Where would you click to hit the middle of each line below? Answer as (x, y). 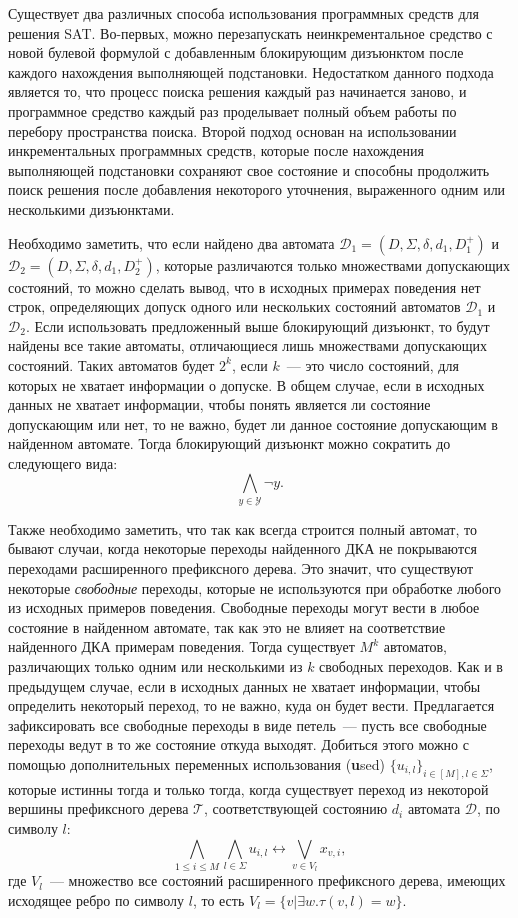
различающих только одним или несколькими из (155, 665)
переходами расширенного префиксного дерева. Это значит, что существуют (241, 567)
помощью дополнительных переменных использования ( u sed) (197, 763)
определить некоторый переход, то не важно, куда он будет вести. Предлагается (251, 705)
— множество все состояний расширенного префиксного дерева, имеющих (277, 880)
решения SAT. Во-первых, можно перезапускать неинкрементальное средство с (250, 32)
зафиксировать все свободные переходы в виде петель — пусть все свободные (247, 724)
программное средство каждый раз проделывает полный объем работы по (232, 110)
